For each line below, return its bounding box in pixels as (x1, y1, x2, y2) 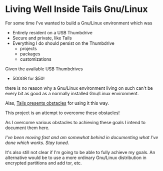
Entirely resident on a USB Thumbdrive (12, 29, 92, 35)
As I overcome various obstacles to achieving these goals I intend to (5, 119, 146, 125)
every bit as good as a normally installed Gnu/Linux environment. (5, 90, 139, 96)
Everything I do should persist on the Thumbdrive (12, 40, 115, 46)
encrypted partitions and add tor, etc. (5, 160, 82, 166)
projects (19, 45, 37, 51)
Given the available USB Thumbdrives (5, 66, 83, 72)
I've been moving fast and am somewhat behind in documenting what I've (5, 134, 158, 140)
